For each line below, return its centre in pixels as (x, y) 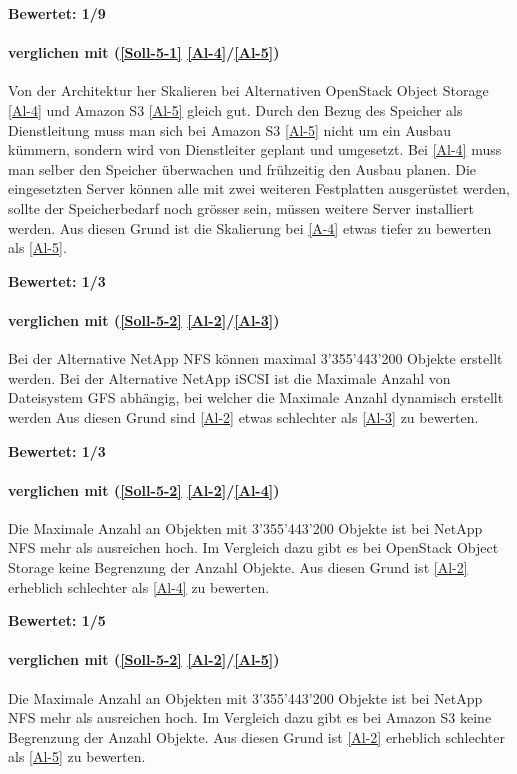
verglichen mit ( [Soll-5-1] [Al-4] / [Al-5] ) (144, 52)
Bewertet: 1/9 (57, 13)
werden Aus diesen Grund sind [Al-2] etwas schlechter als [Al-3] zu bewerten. (243, 416)
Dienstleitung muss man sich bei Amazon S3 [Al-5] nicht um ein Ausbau (230, 129)
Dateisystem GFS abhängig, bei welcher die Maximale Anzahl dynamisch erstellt (256, 397)
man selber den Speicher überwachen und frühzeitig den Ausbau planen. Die (242, 168)
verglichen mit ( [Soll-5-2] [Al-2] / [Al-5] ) (144, 659)
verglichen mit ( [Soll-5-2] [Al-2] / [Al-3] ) (144, 319)
